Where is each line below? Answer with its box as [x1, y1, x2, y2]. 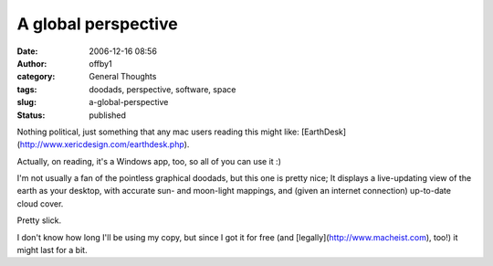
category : [16, 71, 56, 82]
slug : [16, 97, 37, 108]
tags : [16, 83, 37, 95]
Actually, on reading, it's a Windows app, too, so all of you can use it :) [16, 155, 282, 166]
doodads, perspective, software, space [89, 83, 236, 95]
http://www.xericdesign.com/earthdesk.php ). [19, 139, 190, 150]
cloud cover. [16, 197, 64, 209]
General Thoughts [89, 71, 157, 82]
